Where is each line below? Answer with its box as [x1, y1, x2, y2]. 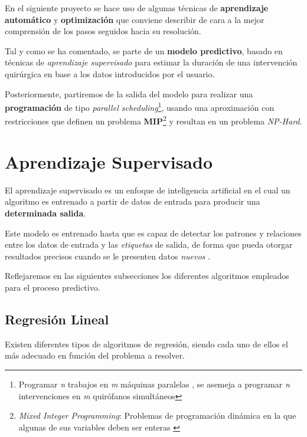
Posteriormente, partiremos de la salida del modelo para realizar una [5, 87, 253, 100]
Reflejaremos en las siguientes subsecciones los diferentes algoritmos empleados [5, 270, 289, 282]
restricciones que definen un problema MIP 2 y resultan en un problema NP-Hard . [5, 113, 302, 127]
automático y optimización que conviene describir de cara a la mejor [5, 13, 264, 25]
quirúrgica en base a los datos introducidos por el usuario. [5, 67, 215, 80]
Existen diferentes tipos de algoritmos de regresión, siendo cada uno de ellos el [5, 337, 288, 350]
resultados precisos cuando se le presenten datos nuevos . [5, 249, 210, 262]
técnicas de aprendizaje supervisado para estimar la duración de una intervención [5, 56, 298, 68]
